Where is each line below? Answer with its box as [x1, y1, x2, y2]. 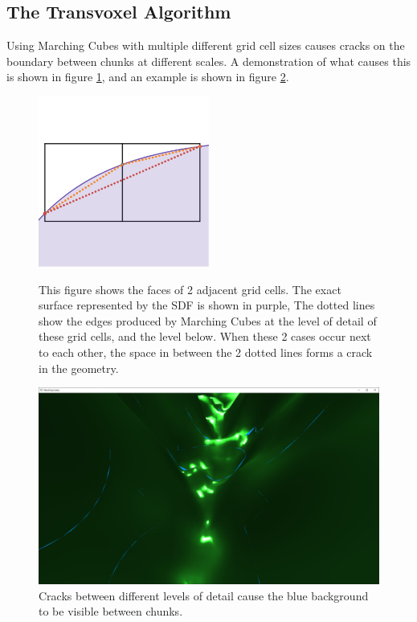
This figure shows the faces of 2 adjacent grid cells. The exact [39, 280, 341, 297]
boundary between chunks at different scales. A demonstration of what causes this [6, 52, 411, 69]
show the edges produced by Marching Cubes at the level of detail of [39, 312, 377, 329]
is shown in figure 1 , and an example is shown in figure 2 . [6, 68, 289, 85]
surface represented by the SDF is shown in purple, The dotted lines [39, 297, 375, 313]
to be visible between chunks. [39, 603, 183, 620]
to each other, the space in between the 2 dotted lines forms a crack [39, 343, 373, 360]
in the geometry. [39, 359, 119, 376]
